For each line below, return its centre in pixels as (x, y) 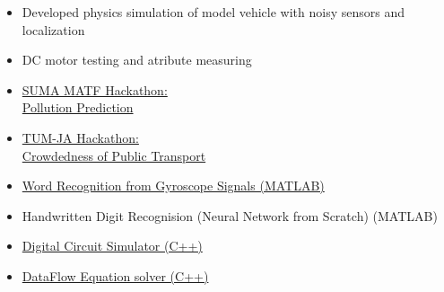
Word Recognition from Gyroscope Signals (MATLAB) (173, 186)
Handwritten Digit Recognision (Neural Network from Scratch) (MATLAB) (230, 215)
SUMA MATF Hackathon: (95, 89)
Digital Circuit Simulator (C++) (112, 246)
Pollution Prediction (78, 107)
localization (53, 29)
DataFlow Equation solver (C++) (115, 275)
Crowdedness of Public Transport (114, 155)
